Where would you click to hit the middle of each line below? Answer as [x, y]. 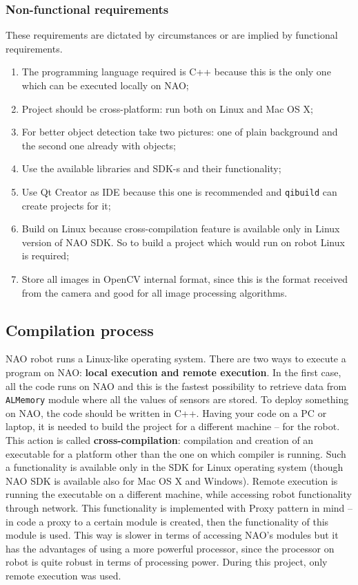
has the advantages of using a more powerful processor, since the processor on [170, 548]
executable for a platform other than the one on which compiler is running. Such [176, 453]
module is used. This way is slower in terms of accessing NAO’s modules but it [172, 535]
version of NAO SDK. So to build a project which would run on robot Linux [183, 242]
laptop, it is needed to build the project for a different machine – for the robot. [173, 426]
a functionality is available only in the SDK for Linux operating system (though [175, 467]
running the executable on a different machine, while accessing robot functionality [179, 494]
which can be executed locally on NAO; [105, 85]
